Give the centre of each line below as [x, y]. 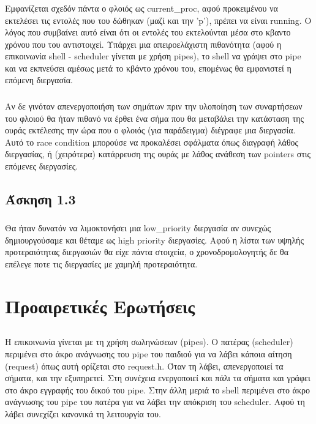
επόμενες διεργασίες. [42, 166]
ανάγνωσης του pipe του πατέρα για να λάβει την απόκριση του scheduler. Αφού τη [155, 402]
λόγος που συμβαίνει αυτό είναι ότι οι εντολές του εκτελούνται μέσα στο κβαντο [148, 32]
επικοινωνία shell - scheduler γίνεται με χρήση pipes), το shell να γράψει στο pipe [153, 56]
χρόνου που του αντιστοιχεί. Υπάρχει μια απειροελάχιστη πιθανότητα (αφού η [143, 44]
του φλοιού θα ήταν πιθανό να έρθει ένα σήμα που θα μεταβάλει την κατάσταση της [155, 118]
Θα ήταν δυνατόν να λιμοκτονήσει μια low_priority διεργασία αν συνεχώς [138, 228]
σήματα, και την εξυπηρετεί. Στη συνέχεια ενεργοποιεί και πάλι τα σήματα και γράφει [158, 378]
